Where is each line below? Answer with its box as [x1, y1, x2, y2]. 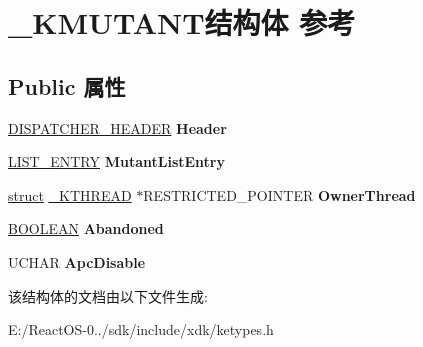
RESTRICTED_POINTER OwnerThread [143, 184, 416, 205]
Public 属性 [8, 70, 126, 101]
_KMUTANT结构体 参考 [8, 2, 356, 43]
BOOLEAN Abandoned [8, 218, 164, 239]
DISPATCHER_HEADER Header [8, 117, 227, 138]
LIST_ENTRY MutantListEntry [8, 151, 225, 172]
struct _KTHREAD [8, 184, 132, 205]
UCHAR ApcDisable [8, 251, 146, 272]
